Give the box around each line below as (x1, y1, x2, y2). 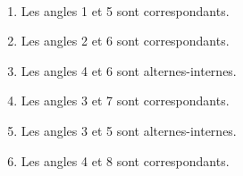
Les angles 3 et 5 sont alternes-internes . (21, 121, 237, 139)
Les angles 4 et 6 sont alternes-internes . (21, 61, 237, 80)
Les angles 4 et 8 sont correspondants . (21, 151, 230, 170)
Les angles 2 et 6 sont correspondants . (21, 31, 230, 50)
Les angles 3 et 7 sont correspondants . (21, 91, 230, 110)
